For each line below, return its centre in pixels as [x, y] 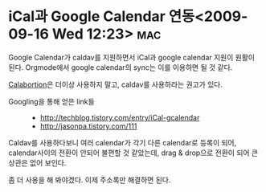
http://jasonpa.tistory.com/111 [88, 126]
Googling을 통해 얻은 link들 [51, 101]
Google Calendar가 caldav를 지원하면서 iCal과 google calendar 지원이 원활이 [132, 57]
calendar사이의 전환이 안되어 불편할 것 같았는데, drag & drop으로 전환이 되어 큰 [133, 153]
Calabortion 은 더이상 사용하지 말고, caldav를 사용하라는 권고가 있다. [116, 84]
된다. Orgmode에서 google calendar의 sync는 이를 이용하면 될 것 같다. [121, 67]
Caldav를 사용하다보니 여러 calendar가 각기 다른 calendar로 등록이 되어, [123, 142]
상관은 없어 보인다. [37, 162]
